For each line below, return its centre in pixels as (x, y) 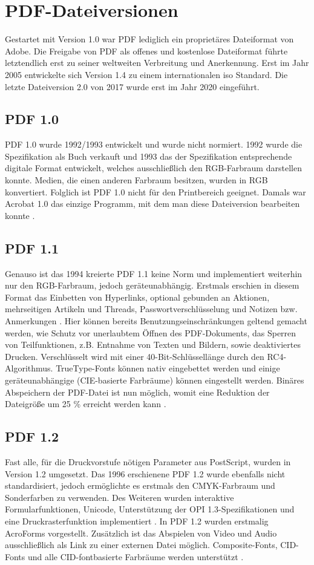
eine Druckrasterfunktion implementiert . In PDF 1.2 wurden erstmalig (137, 521)
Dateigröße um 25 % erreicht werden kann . (86, 404)
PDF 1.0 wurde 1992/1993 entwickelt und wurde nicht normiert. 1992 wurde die (154, 144)
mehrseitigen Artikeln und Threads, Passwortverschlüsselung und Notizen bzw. (151, 309)
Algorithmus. (29, 368)
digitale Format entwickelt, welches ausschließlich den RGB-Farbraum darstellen (153, 168)
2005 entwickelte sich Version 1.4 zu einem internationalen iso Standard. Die (146, 74)
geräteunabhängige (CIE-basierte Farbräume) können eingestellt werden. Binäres (155, 380)
